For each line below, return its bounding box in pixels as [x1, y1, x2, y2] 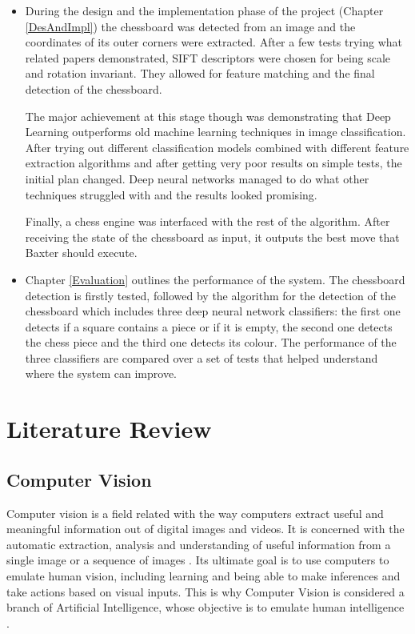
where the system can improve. [25, 365, 177, 382]
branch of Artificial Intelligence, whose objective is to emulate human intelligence [6, 599, 405, 616]
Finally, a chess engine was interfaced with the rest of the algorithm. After [25, 213, 390, 230]
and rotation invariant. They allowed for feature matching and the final [25, 65, 375, 82]
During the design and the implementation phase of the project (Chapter [25, 2, 384, 18]
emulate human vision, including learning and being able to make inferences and [6, 568, 401, 584]
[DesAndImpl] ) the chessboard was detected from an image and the [25, 18, 356, 34]
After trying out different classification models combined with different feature [25, 138, 409, 155]
